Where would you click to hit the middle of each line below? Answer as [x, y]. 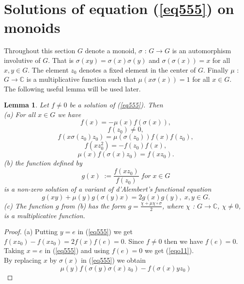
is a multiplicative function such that [81, 79]
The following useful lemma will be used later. [72, 88]
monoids [32, 27]
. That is [61, 60]
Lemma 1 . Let [26, 105]
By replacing [23, 260]
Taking [14, 250]
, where [173, 205]
